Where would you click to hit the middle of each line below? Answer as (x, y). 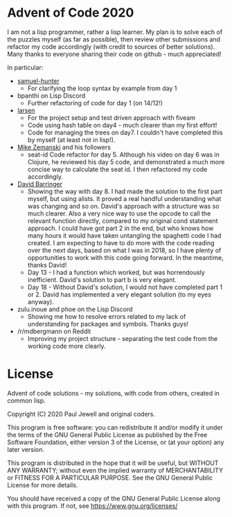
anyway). (41, 301)
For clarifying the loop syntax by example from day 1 (102, 88)
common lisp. (27, 401)
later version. (26, 449)
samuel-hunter (38, 80)
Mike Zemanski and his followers (64, 147)
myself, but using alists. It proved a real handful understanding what (124, 198)
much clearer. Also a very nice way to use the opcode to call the (119, 213)
